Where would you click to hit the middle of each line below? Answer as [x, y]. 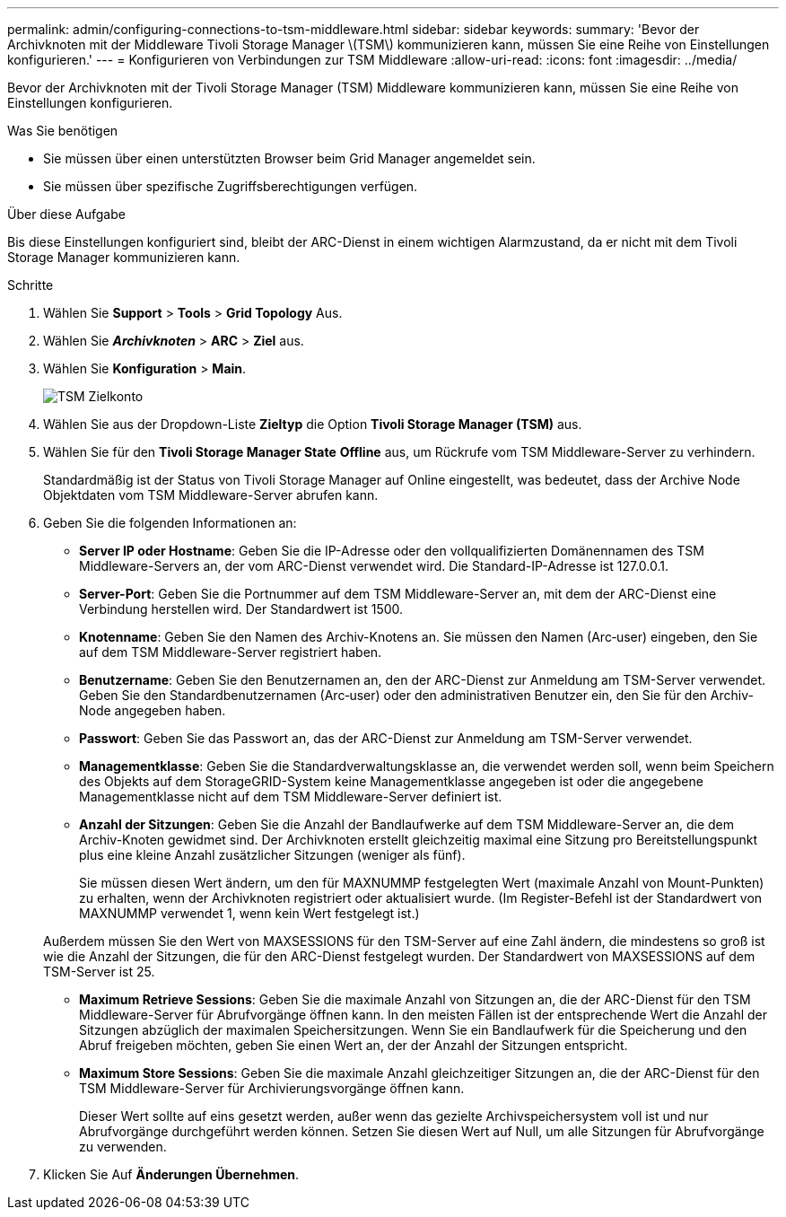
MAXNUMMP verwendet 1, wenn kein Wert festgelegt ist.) [249, 913]
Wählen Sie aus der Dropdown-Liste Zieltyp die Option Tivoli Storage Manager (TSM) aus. [313, 424]
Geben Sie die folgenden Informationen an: [170, 523]
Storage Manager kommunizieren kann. [124, 257]
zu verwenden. [123, 1147]
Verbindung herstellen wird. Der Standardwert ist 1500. [241, 609]
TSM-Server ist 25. [99, 972]
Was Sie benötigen [63, 131]
